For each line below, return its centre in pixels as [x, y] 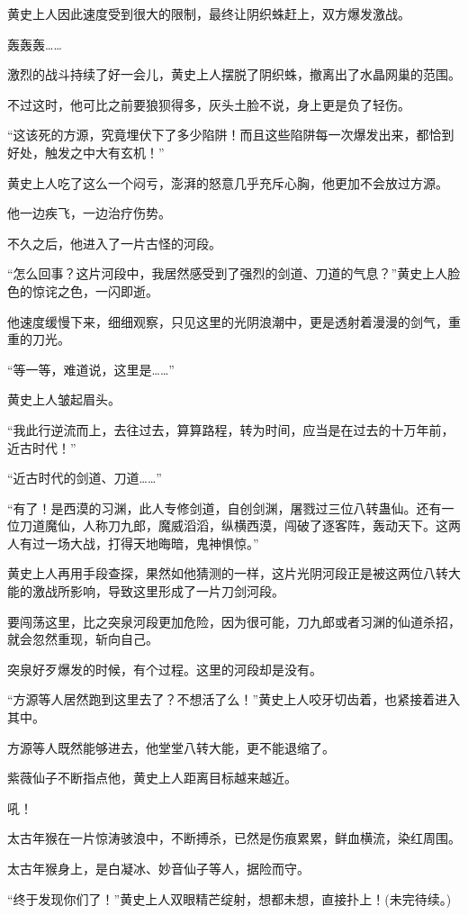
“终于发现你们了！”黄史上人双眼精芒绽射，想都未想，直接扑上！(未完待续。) [229, 898]
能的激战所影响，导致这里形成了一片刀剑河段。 [146, 591]
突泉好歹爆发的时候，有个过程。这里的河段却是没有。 [165, 669]
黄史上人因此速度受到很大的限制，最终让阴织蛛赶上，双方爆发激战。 [209, 14]
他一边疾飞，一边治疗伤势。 [89, 213]
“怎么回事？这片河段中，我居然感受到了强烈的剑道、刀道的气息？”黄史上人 [228, 273]
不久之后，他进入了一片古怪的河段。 [114, 243]
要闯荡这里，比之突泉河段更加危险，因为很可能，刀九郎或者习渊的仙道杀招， [234, 621]
